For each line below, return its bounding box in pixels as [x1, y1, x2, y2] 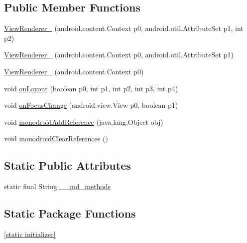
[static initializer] [4, 229, 56, 239]
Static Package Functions [4, 206, 136, 221]
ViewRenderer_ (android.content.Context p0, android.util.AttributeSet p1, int [4, 23, 244, 33]
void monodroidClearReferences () [4, 133, 108, 144]
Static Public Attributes [4, 158, 131, 173]
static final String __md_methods [4, 181, 111, 192]
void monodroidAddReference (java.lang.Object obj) [4, 116, 163, 127]
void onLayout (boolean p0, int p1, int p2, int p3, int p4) [4, 83, 178, 93]
